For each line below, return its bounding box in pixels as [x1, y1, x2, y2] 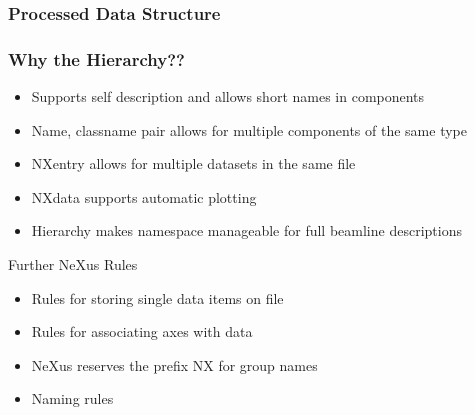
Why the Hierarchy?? [8, 46, 185, 71]
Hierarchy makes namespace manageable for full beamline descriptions [31, 220, 462, 241]
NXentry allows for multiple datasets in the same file [31, 153, 356, 174]
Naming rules [31, 388, 114, 409]
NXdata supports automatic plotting [31, 186, 257, 207]
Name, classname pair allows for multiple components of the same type [31, 119, 467, 140]
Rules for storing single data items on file [31, 287, 284, 308]
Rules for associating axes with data [31, 321, 253, 342]
